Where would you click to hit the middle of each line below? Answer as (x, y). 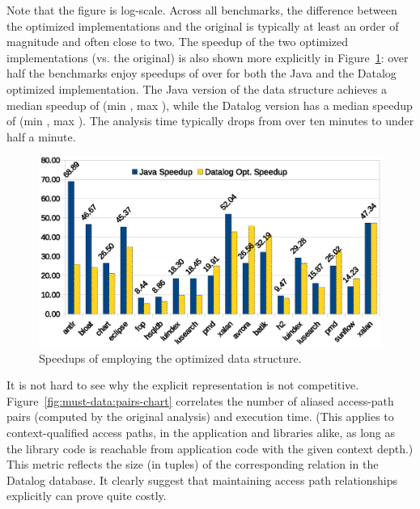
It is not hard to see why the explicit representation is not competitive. (183, 385)
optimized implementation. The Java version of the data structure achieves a (197, 88)
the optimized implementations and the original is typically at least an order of (203, 25)
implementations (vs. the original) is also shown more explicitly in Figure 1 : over (208, 57)
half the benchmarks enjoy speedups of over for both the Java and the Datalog (202, 73)
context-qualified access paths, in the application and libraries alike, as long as (201, 432)
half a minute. (41, 136)
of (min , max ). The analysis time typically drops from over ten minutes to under (210, 121)
